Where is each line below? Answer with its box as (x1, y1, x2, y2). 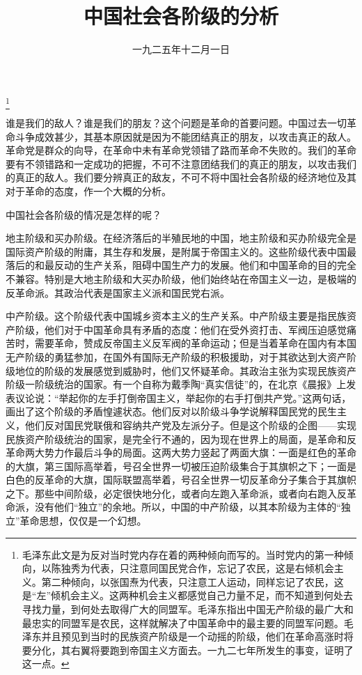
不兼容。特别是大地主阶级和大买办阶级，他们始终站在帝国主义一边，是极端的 (6, 271, 356, 286)
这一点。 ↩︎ (22, 656, 70, 671)
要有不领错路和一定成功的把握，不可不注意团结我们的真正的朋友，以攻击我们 (6, 156, 356, 171)
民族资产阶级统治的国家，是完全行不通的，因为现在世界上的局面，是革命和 (6, 431, 347, 446)
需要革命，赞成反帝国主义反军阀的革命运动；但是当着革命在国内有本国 (34, 336, 356, 350)
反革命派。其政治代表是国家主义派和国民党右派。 (6, 285, 230, 300)
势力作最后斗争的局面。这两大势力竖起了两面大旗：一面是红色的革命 (44, 445, 356, 460)
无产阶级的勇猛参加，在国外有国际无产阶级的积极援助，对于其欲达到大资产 (6, 349, 347, 364)
